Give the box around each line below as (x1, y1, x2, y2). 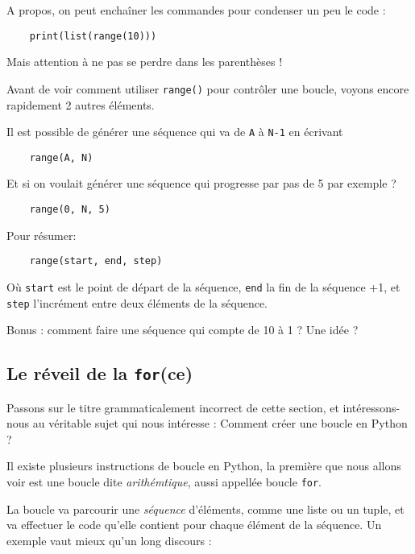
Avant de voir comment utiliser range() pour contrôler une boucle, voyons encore (6, 80, 409, 97)
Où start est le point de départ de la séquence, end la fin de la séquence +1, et (6, 278, 400, 295)
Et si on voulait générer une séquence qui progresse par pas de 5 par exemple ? (6, 175, 396, 192)
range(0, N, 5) (29, 204, 110, 215)
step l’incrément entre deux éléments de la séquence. (6, 294, 268, 311)
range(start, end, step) (29, 255, 163, 267)
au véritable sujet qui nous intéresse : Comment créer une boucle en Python (32, 415, 408, 432)
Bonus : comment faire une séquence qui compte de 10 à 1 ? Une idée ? (6, 321, 359, 338)
